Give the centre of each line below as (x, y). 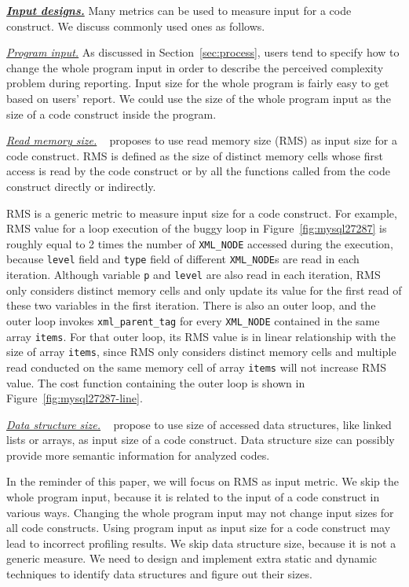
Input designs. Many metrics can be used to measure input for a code (179, 10)
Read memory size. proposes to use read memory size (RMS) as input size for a (202, 140)
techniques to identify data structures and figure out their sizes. (159, 574)
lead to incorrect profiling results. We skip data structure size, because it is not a (201, 543)
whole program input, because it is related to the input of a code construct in (193, 497)
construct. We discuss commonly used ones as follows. (136, 26)
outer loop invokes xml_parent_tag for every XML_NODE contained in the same (193, 320)
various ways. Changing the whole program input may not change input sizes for (200, 512)
